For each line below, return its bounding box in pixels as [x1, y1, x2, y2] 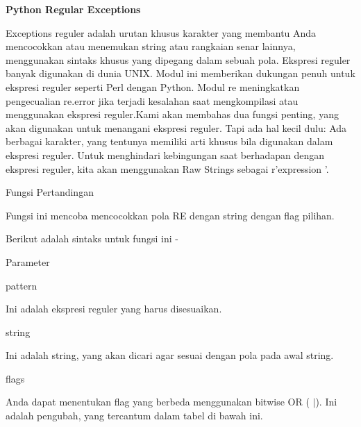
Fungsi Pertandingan [6, 185, 94, 199]
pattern [6, 278, 37, 292]
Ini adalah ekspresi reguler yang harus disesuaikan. [6, 301, 222, 316]
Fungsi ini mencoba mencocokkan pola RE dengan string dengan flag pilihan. [6, 208, 335, 222]
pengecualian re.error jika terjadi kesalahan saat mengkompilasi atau [6, 93, 299, 108]
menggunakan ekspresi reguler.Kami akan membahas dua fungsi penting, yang [6, 107, 339, 122]
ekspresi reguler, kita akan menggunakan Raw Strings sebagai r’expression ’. [6, 161, 329, 176]
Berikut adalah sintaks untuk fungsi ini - [6, 231, 179, 246]
